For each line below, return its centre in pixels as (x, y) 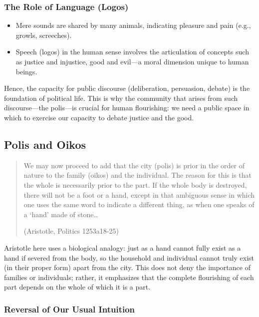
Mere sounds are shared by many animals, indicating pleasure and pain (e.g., (133, 25)
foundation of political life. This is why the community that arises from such (121, 98)
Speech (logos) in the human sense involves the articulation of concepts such (132, 52)
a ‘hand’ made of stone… (61, 214)
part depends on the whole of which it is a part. (77, 287)
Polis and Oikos (45, 144)
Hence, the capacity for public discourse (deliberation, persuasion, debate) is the (127, 88)
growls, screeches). (44, 35)
